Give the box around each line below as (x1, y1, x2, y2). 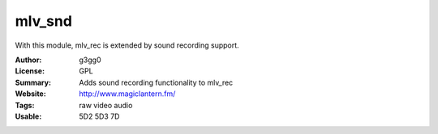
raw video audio (79, 100, 133, 110)
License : (15, 66, 45, 76)
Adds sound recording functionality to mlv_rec (79, 77, 234, 87)
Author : (15, 55, 42, 65)
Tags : (15, 100, 35, 110)
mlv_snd (15, 12, 73, 30)
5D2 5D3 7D (79, 111, 120, 121)
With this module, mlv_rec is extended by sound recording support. (15, 40, 239, 50)
